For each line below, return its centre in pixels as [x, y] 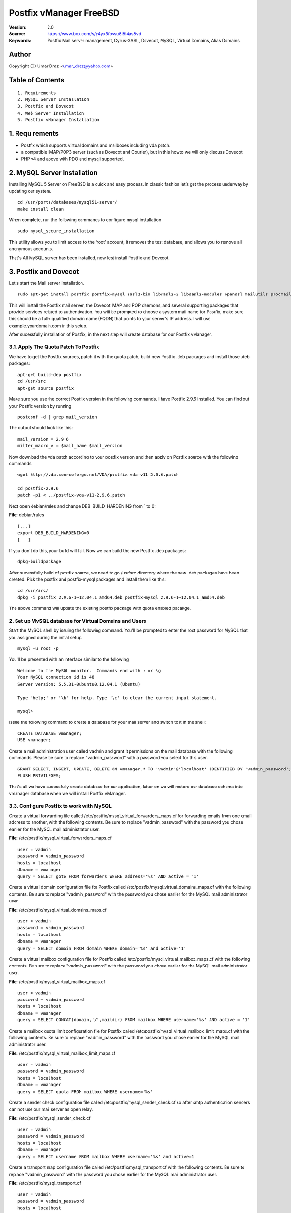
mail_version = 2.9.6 [43, 439]
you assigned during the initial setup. [46, 637]
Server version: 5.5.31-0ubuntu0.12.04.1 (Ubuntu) [79, 684]
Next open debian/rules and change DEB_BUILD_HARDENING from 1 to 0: [82, 506]
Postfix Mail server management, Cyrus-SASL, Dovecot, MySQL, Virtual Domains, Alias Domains [144, 41]
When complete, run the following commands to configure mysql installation [85, 220]
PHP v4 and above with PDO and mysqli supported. [73, 159]
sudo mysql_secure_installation [56, 231]
